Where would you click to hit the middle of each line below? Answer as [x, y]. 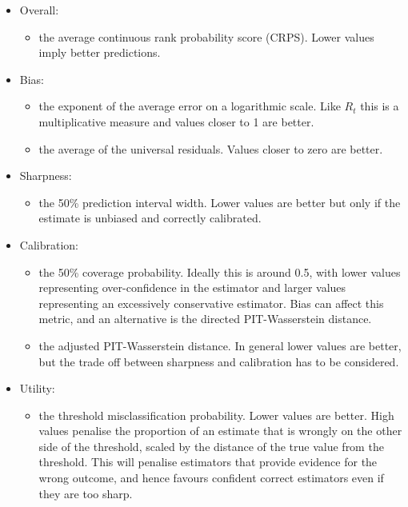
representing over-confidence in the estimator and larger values [192, 287]
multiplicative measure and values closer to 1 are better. [176, 121]
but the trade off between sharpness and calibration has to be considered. [219, 361]
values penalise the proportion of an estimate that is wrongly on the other [220, 431]
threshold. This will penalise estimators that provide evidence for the [208, 462]
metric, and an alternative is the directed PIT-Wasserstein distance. [205, 319]
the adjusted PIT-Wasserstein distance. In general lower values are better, [220, 345]
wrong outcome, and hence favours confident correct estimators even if [211, 478]
